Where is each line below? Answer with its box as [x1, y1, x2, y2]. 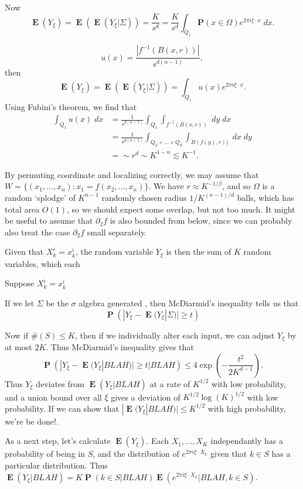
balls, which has [237, 191, 294, 203]
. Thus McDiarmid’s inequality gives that [46, 341, 194, 353]
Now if [5, 329, 29, 341]
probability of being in [5, 447, 85, 460]
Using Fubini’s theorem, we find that [5, 101, 137, 113]
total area [5, 203, 40, 215]
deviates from [36, 377, 84, 389]
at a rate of [149, 377, 190, 389]
